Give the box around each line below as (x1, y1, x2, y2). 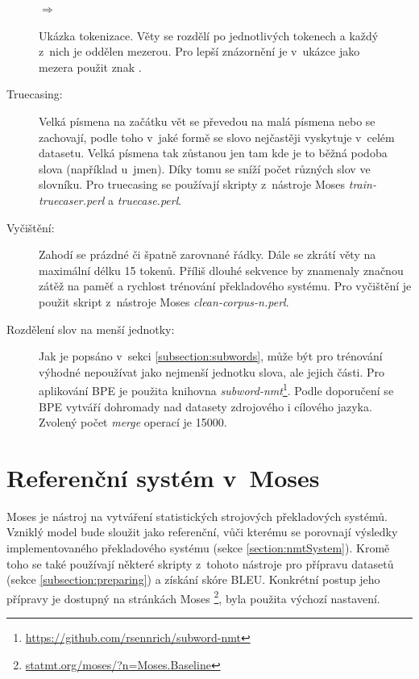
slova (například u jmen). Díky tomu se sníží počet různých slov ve (39, 160, 371, 177)
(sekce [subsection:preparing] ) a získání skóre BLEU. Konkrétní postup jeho (6, 571, 380, 588)
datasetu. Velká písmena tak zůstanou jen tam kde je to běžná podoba (39, 144, 388, 161)
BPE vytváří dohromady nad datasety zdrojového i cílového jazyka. (39, 398, 372, 414)
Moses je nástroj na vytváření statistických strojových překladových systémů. (6, 507, 388, 524)
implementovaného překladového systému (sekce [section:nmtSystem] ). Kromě (6, 539, 390, 556)
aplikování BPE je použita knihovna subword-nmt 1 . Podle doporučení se (39, 380, 394, 398)
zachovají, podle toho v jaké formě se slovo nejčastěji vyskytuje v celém (39, 128, 395, 145)
